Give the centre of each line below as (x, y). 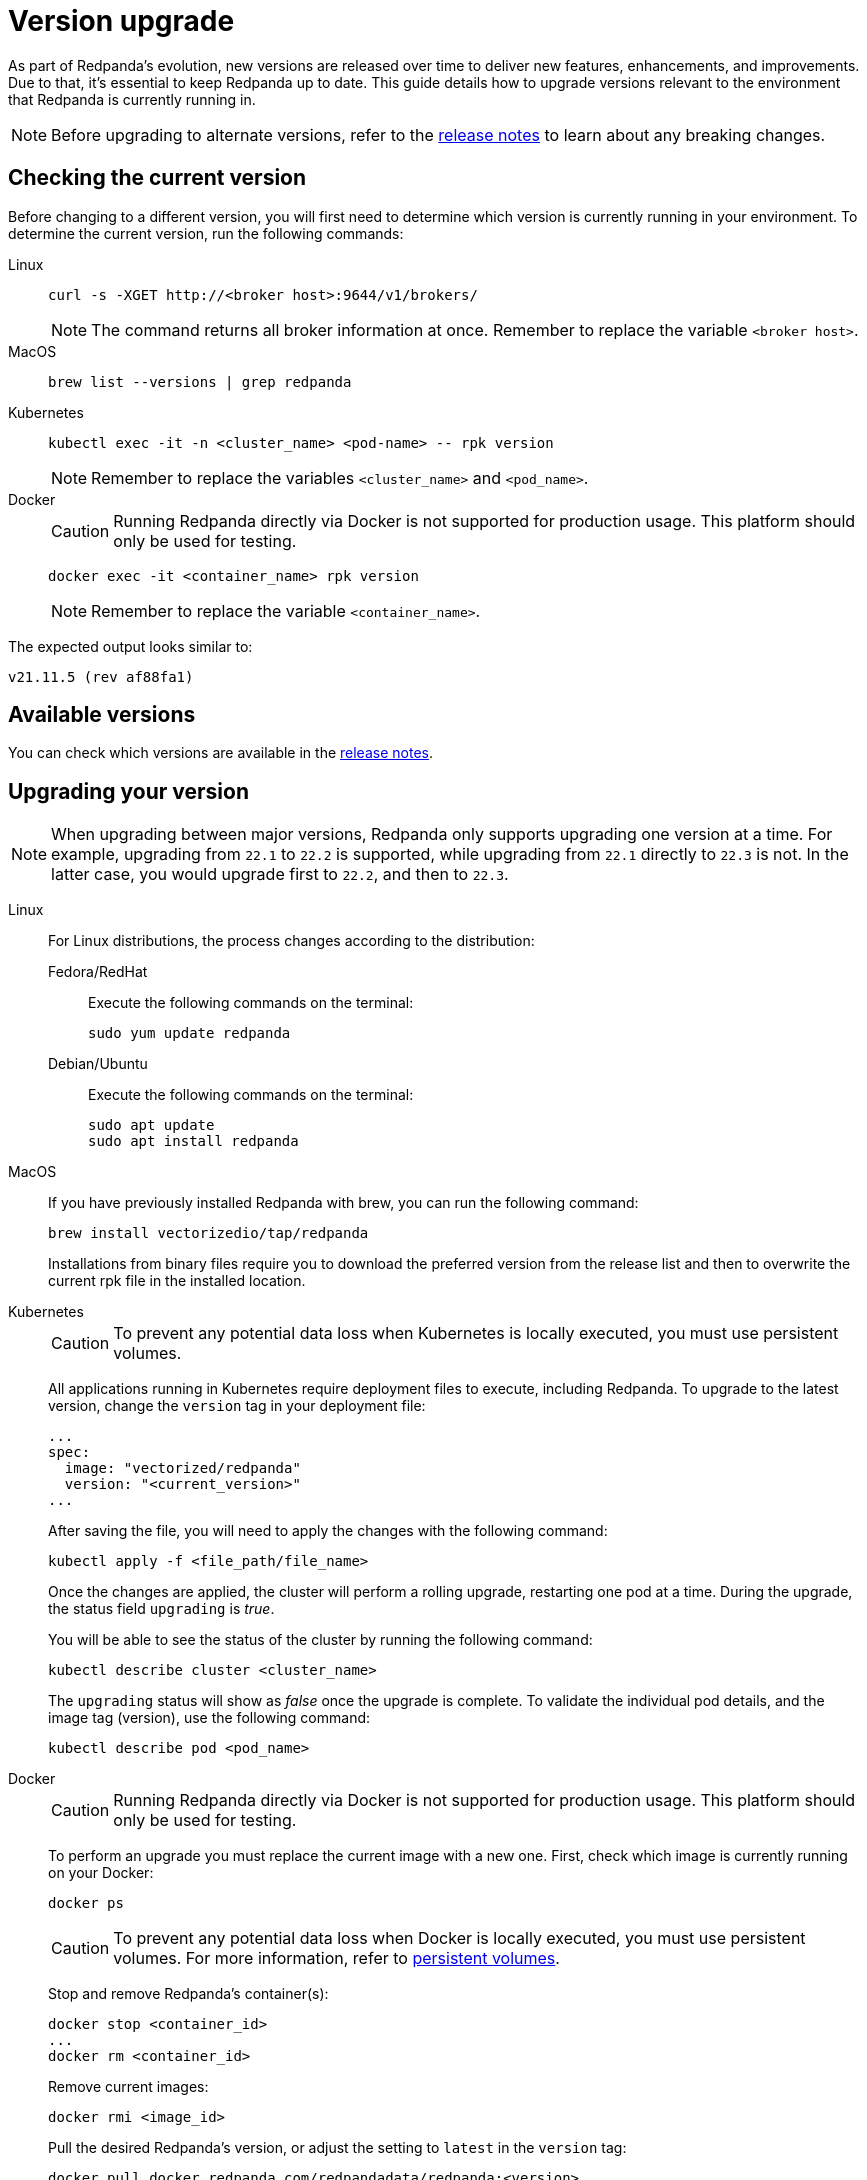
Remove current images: (128, 2087)
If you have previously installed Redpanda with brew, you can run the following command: (343, 1203)
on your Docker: (101, 1873)
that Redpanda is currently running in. (132, 99)
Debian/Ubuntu (98, 1064)
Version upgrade (121, 21)
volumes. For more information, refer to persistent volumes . (336, 1958)
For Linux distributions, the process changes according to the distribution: (291, 941)
